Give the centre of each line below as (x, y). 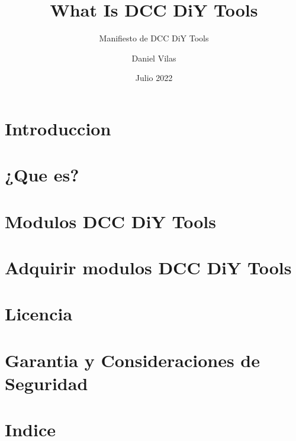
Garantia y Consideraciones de (132, 360)
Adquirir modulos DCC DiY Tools (148, 267)
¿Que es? (42, 175)
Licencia (39, 314)
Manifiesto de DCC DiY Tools (154, 38)
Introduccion (58, 128)
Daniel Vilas (154, 58)
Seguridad (46, 383)
